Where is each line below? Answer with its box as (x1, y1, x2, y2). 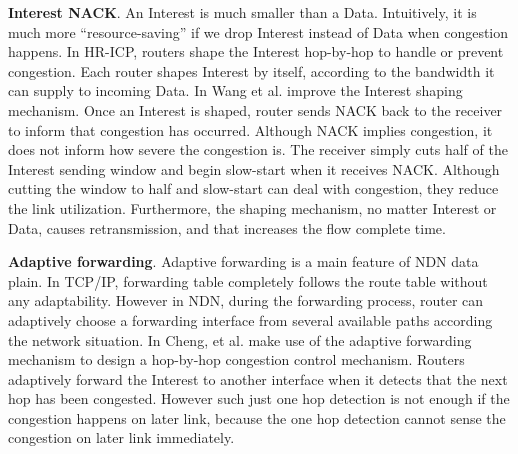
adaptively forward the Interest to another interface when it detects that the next (8, 368, 508, 389)
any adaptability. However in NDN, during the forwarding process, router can (8, 290, 484, 311)
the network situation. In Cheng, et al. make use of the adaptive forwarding (8, 329, 472, 350)
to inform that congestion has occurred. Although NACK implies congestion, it (8, 119, 493, 140)
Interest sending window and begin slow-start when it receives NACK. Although (8, 158, 500, 179)
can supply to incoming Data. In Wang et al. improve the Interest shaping (8, 80, 463, 101)
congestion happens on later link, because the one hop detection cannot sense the (8, 407, 506, 428)
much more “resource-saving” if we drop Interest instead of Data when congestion (8, 21, 509, 42)
